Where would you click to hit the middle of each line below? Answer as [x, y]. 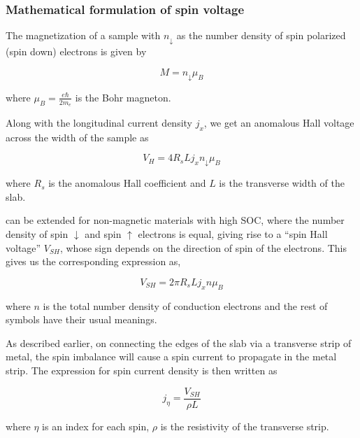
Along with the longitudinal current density [99, 122]
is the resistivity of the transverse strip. [245, 426]
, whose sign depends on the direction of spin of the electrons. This [203, 247]
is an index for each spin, [96, 426]
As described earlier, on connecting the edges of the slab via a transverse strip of [179, 342]
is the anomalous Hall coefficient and [127, 183]
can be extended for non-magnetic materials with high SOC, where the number [175, 220]
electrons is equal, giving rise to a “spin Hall [233, 234]
